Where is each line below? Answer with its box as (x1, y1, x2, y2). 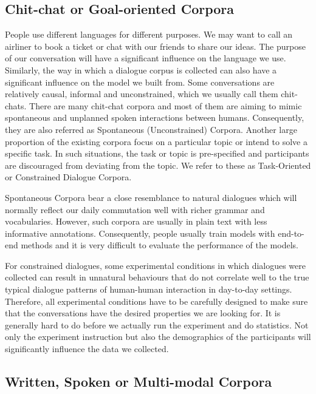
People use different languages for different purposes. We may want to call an (5, 28, 293, 41)
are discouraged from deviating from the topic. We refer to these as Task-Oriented (5, 158, 311, 171)
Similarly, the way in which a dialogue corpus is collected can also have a (5, 63, 277, 76)
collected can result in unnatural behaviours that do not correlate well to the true (5, 271, 309, 284)
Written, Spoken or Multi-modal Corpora (5, 372, 272, 391)
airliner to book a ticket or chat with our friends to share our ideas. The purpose (5, 39, 306, 52)
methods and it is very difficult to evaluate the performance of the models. (21, 239, 298, 251)
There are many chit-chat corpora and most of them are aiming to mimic (29, 99, 302, 112)
